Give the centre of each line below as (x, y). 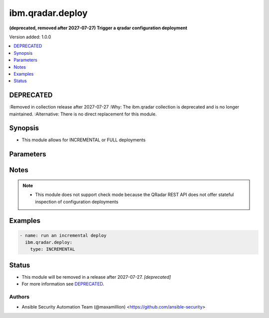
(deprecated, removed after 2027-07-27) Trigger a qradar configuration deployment (98, 28)
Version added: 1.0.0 (30, 37)
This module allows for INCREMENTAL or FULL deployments (84, 140)
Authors (19, 297)
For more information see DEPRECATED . (63, 284)
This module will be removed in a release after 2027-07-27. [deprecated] (96, 277)
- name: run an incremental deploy (63, 235)
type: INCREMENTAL (53, 249)
